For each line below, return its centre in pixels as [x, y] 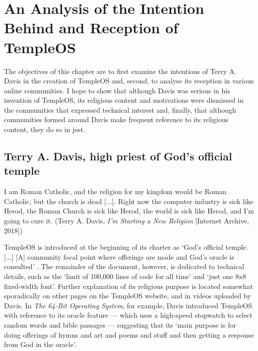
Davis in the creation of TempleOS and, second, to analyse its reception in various [129, 81]
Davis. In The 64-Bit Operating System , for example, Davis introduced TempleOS [128, 305]
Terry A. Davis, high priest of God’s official [118, 156]
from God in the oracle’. [40, 344]
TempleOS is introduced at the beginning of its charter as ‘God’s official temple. [126, 247]
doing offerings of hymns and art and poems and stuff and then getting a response [129, 334]
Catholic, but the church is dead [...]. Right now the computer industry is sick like [129, 201]
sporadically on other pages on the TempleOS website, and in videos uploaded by [128, 296]
